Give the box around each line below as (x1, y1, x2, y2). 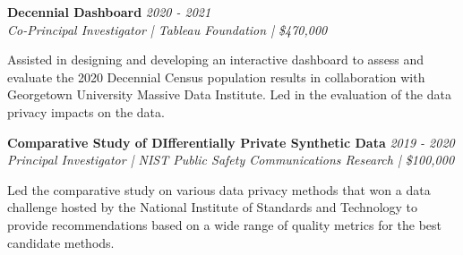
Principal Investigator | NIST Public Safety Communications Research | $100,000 (7, 150, 455, 169)
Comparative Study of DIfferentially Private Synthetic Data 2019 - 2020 (7, 132, 455, 151)
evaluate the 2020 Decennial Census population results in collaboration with (7, 67, 425, 86)
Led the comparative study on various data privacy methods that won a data (7, 180, 431, 199)
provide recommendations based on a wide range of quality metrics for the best (7, 215, 442, 234)
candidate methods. (7, 233, 115, 251)
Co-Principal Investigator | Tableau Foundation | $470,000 (7, 20, 328, 38)
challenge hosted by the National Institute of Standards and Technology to (7, 198, 418, 217)
